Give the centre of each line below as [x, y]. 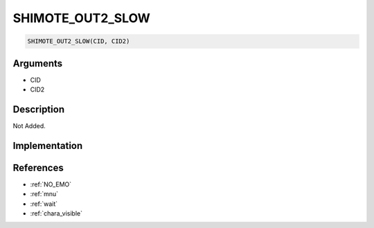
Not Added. [29, 125]
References [38, 167]
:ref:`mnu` [44, 194]
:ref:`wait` [44, 204]
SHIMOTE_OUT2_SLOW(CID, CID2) [79, 41]
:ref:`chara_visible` [56, 213]
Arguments [38, 63]
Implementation [48, 146]
